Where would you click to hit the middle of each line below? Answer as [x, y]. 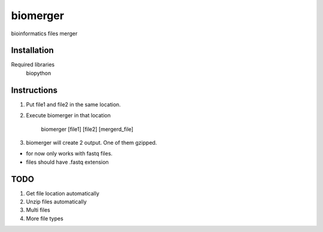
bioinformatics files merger [44, 33]
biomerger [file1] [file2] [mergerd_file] [87, 129]
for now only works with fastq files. [69, 154]
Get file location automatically [63, 193]
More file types [45, 218]
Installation [32, 51]
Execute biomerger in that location [68, 115]
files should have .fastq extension [67, 162]
